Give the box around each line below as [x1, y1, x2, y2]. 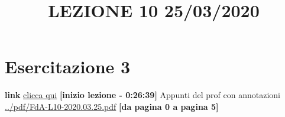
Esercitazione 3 [5, 54, 131, 79]
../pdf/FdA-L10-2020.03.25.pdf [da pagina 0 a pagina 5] [5, 100, 219, 112]
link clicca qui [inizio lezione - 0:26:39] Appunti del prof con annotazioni [5, 89, 280, 101]
